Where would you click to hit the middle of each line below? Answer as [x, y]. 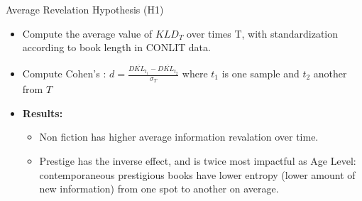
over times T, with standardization [263, 33]
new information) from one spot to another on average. [159, 189]
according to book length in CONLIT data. [116, 47]
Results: [43, 113]
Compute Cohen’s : [64, 74]
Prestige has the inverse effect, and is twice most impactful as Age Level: [198, 161]
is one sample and [260, 74]
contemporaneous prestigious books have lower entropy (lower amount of [197, 174]
